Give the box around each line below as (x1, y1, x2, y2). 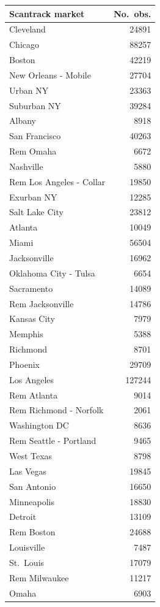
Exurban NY (9, 190, 57, 203)
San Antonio (9, 479, 56, 492)
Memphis (9, 327, 43, 340)
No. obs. (114, 7, 151, 20)
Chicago (9, 38, 39, 51)
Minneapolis (9, 495, 54, 508)
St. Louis (9, 555, 45, 568)
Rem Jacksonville (9, 297, 74, 310)
